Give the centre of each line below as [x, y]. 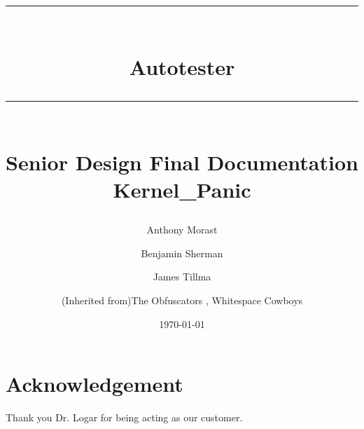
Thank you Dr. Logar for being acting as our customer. [124, 417]
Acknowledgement [94, 384]
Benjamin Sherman [182, 253]
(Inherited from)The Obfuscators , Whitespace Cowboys [182, 300]
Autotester [182, 67]
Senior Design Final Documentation [182, 162]
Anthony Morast [182, 230]
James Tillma [182, 277]
